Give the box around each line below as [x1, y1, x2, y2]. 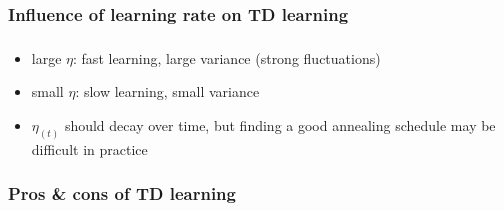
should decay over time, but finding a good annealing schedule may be [64, 114, 496, 135]
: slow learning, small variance [75, 81, 260, 102]
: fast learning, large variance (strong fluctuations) [73, 47, 381, 68]
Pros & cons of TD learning [8, 181, 236, 206]
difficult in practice [31, 138, 148, 159]
